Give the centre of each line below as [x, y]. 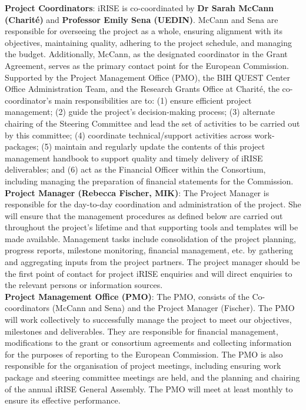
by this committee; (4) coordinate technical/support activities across [128, 135]
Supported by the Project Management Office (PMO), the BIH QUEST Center [148, 77]
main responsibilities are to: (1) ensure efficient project [153, 100]
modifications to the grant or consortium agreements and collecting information [148, 343]
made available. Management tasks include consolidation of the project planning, [150, 238]
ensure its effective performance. [63, 400]
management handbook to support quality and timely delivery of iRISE [134, 158]
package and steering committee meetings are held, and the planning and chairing [152, 377]
